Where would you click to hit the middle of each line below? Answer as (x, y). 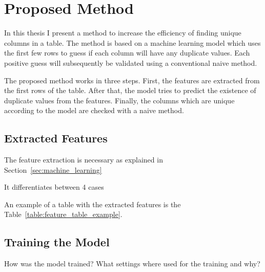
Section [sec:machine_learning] (53, 169)
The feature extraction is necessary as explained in (84, 160)
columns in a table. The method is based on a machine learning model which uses (132, 42)
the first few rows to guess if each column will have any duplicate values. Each (127, 53)
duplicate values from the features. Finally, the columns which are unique (119, 100)
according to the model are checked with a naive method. (94, 110)
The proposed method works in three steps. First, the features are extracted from (132, 80)
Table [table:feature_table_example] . (63, 214)
